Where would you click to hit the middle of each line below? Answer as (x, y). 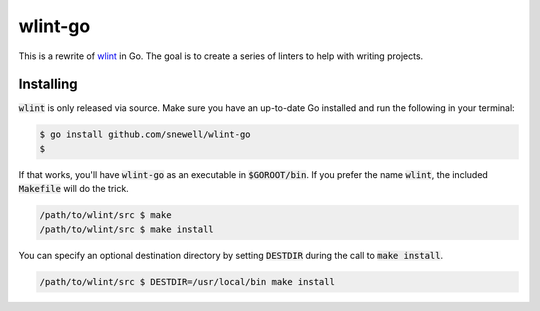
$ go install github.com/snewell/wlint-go (145, 134)
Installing (48, 84)
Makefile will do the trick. (73, 189)
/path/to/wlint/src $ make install (126, 229)
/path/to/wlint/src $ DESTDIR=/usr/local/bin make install (187, 281)
